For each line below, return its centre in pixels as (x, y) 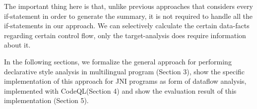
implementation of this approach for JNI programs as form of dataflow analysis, (125, 81)
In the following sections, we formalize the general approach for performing (118, 61)
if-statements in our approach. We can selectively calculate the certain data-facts (127, 26)
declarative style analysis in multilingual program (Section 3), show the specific (125, 71)
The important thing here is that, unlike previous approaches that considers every (128, 6)
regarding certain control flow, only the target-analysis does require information (125, 35)
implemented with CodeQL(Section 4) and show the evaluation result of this (120, 90)
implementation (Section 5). (46, 100)
